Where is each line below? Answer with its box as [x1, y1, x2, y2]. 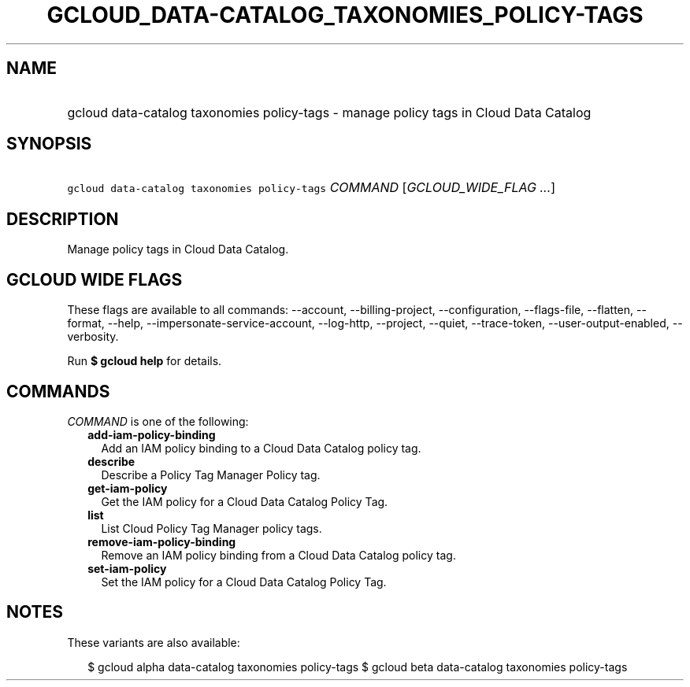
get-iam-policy [87, 481, 168, 495]
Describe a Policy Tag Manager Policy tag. [101, 467, 321, 482]
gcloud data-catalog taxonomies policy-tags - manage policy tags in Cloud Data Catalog [67, 104, 592, 120]
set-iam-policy [87, 561, 167, 575]
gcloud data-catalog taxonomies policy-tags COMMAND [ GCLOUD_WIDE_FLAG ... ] [67, 179, 556, 196]
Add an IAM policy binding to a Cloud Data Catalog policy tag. [101, 441, 421, 455]
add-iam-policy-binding [87, 427, 216, 441]
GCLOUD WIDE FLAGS [6, 269, 183, 290]
